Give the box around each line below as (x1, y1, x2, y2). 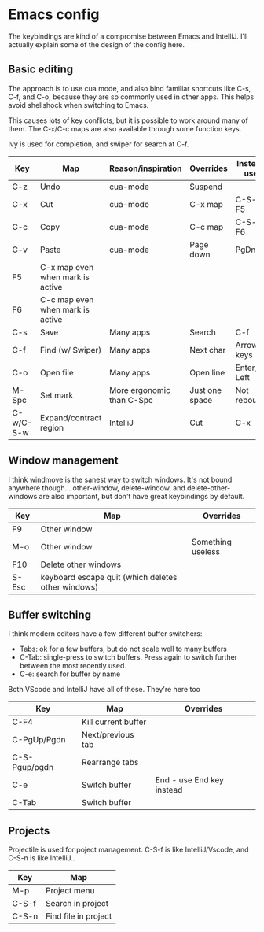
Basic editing (8, 63, 74, 76)
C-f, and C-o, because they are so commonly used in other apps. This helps (8, 92, 255, 102)
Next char (189, 344, 226, 355)
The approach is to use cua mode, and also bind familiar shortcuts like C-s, (8, 83, 251, 93)
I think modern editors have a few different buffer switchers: (8, 629, 203, 638)
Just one (189, 384, 222, 395)
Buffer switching (8, 608, 92, 621)
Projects (8, 824, 50, 838)
